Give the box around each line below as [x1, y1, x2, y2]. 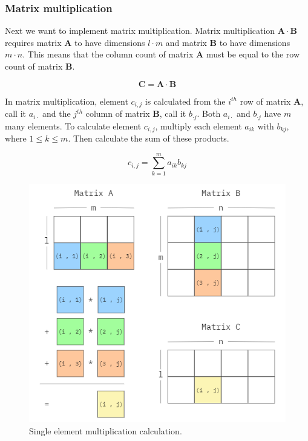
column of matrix [85, 107, 150, 120]
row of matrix [240, 94, 291, 107]
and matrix [165, 36, 207, 48]
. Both [197, 107, 221, 120]
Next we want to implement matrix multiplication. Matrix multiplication [5, 24, 275, 37]
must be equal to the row [206, 48, 300, 60]
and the [42, 107, 71, 120]
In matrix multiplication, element [5, 94, 128, 107]
